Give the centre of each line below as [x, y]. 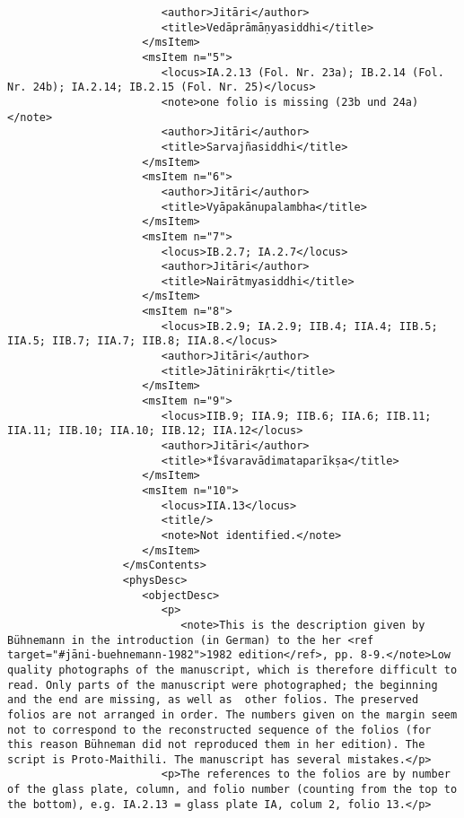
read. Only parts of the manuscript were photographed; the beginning [223, 685]
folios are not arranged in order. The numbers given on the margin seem [232, 714]
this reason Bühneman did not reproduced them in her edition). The [216, 745]
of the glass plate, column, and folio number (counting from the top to [232, 790]
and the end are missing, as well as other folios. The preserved [213, 700]
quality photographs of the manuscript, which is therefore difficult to [232, 670]
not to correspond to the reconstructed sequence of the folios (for [219, 730]
